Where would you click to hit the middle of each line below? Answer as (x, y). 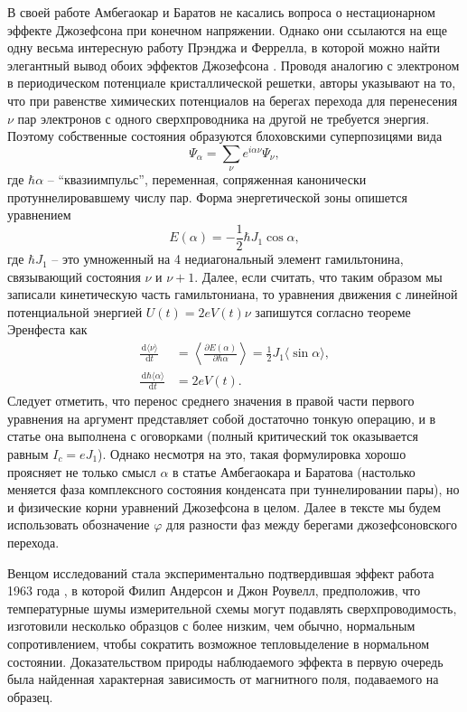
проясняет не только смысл (82, 471)
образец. (30, 696)
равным (28, 454)
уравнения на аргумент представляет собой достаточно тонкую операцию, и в (222, 418)
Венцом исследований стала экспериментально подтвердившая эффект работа (221, 572)
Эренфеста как (47, 329)
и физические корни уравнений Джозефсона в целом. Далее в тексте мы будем (224, 506)
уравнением (39, 215)
